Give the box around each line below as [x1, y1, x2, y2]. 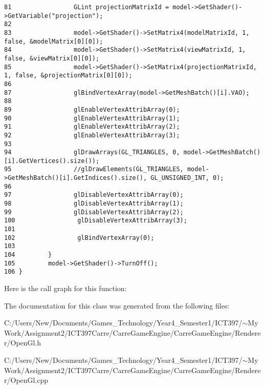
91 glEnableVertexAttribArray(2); [4, 123, 180, 131]
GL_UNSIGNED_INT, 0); [150, 174, 224, 182]
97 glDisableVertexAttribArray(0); [4, 191, 184, 199]
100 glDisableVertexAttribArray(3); [4, 217, 187, 224]
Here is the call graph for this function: [4, 283, 127, 293]
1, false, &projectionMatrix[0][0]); [4, 72, 132, 79]
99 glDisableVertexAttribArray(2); [4, 208, 184, 216]
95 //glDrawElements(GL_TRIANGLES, [4, 166, 184, 173]
